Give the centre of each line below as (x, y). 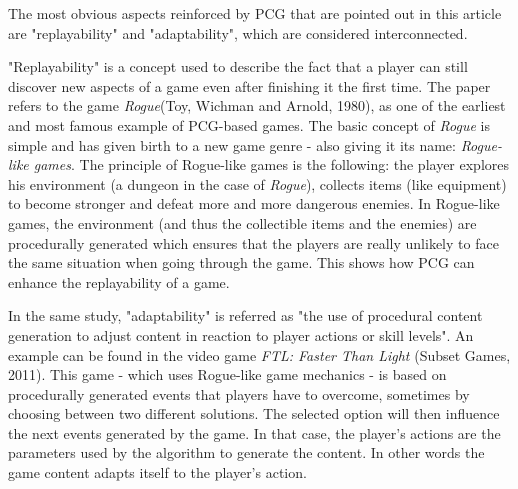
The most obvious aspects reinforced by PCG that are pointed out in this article (255, 13)
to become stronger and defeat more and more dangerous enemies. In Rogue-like (254, 203)
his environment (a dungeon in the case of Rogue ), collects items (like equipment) (257, 183)
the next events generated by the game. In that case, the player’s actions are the (254, 432)
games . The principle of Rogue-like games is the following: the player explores (271, 164)
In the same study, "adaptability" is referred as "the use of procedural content (245, 315)
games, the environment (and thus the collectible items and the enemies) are (242, 222)
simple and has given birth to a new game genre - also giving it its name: (232, 144)
